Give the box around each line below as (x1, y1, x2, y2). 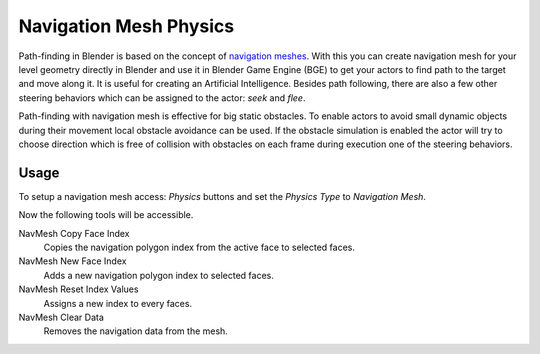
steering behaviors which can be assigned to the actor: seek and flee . (18, 91, 306, 104)
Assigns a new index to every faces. (43, 297, 193, 309)
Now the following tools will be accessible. (18, 209, 194, 221)
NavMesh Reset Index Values (18, 283, 139, 295)
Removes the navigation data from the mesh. (43, 325, 229, 337)
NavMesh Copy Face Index (18, 227, 130, 239)
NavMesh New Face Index (18, 255, 127, 267)
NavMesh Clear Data (18, 311, 105, 323)
